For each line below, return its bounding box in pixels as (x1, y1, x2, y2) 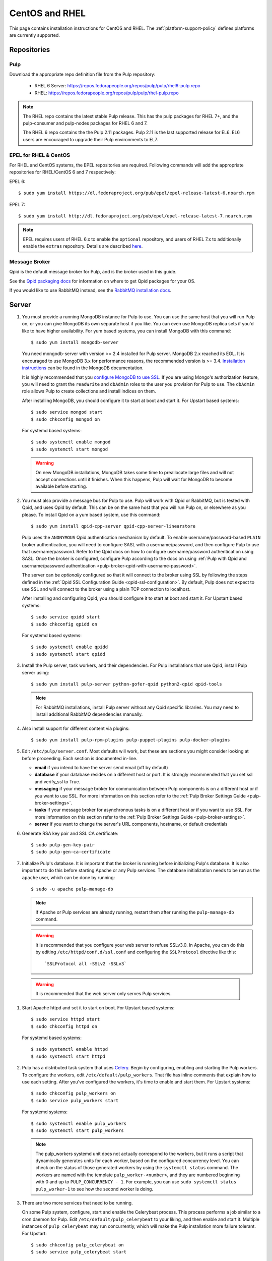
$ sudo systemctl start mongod (31, 446, 108, 452)
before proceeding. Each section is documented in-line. (22, 755, 138, 761)
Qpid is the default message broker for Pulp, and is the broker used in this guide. (9, 269, 177, 275)
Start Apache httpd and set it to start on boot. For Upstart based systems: (22, 1004, 175, 1011)
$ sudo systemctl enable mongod (31, 439, 111, 445)
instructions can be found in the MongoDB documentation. (22, 365, 144, 371)
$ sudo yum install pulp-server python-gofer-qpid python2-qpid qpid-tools (31, 681, 222, 687)
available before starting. (35, 483, 88, 489)
